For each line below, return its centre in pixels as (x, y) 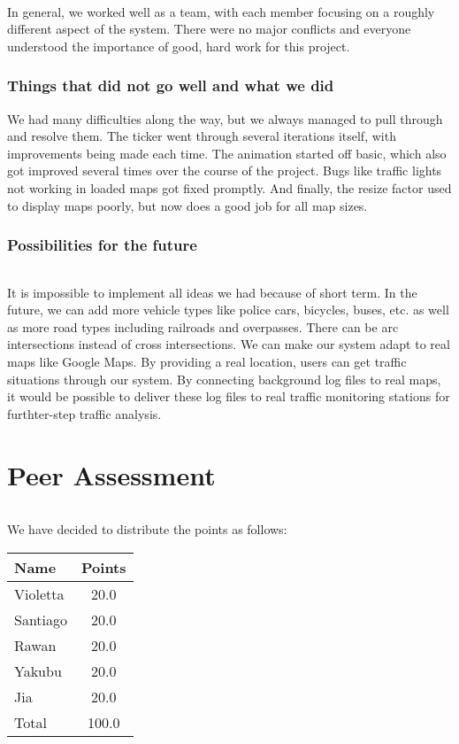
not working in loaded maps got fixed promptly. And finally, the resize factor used (229, 187)
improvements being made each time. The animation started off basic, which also (227, 153)
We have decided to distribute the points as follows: (147, 529)
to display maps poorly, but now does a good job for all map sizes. (187, 205)
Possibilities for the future (102, 245)
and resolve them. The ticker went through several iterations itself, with (202, 136)
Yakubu (38, 670)
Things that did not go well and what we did (171, 85)
